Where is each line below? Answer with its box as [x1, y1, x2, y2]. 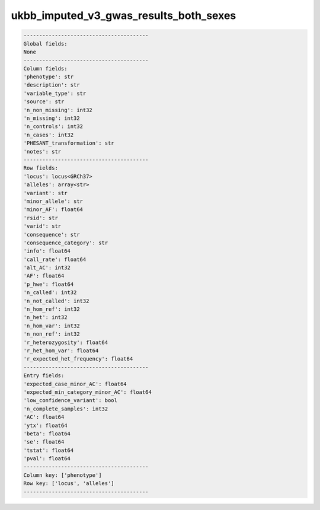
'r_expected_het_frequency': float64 [23, 356, 133, 362]
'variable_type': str [23, 90, 87, 97]
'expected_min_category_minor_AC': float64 [23, 388, 152, 396]
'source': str [23, 98, 65, 105]
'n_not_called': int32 [23, 297, 89, 304]
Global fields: [23, 40, 68, 47]
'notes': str [23, 148, 62, 155]
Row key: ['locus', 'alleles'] [23, 480, 115, 487]
